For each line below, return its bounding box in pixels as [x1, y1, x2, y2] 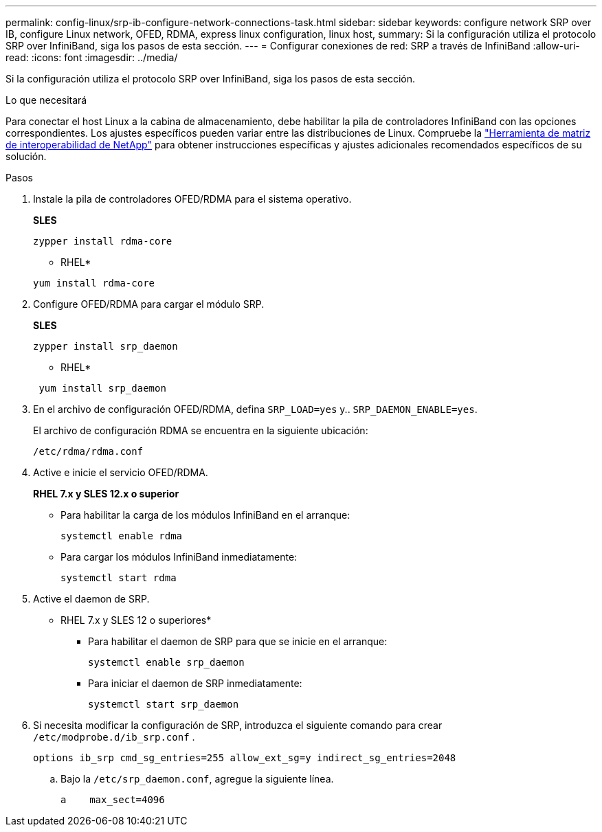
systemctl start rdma [60, 572, 177, 583]
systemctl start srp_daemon [88, 699, 239, 710]
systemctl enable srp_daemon [88, 657, 245, 668]
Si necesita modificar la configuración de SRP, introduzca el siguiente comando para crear [33, 719, 443, 731]
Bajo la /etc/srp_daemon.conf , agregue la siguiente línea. [60, 773, 334, 785]
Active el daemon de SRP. [33, 593, 150, 605]
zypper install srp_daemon [33, 341, 178, 352]
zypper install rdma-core [33, 236, 172, 247]
